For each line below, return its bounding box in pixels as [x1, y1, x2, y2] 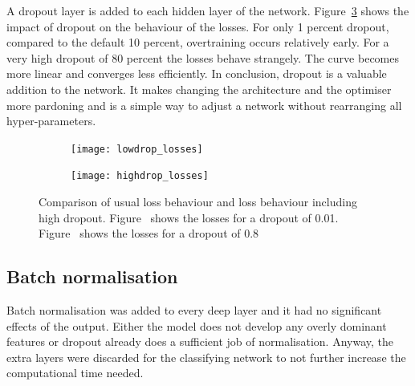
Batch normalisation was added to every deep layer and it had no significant [6, 302, 382, 319]
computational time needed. [6, 364, 144, 381]
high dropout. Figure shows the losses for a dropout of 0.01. [39, 209, 339, 226]
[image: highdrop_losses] [71, 170, 209, 182]
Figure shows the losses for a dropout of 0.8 [39, 225, 259, 242]
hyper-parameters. [6, 112, 96, 129]
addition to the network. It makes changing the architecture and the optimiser [6, 80, 392, 97]
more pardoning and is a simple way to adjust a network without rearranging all [6, 96, 402, 113]
